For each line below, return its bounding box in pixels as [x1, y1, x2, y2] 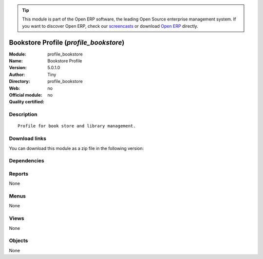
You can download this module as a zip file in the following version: [9, 145, 144, 151]
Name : [9, 58, 23, 64]
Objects [9, 237, 28, 244]
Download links [9, 135, 46, 142]
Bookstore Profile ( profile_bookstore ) [9, 38, 125, 46]
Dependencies [9, 158, 45, 164]
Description [9, 111, 38, 118]
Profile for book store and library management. [18, 123, 136, 129]
